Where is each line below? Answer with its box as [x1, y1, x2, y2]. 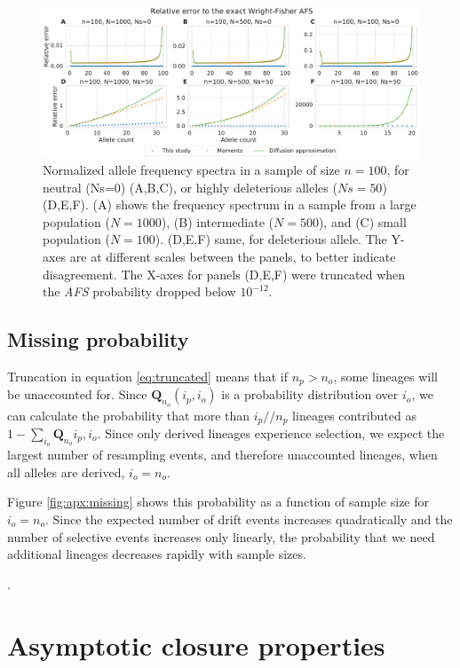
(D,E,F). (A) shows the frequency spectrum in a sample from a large [43, 195, 416, 214]
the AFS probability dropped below [43, 282, 236, 301]
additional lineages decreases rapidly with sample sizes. [7, 545, 306, 563]
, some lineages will [333, 366, 438, 385]
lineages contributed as [292, 405, 416, 424]
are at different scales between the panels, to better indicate [69, 247, 396, 265]
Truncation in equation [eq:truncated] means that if [7, 366, 288, 385]
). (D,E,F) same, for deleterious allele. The [155, 230, 387, 248]
